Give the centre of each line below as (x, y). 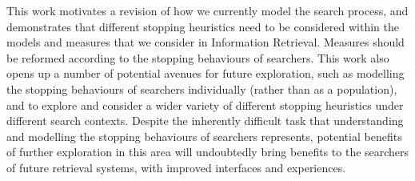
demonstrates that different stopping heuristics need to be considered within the (203, 26)
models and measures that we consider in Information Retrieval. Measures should (206, 42)
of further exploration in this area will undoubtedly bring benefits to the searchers (208, 152)
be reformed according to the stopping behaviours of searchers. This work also (198, 57)
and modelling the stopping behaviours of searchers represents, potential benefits (204, 136)
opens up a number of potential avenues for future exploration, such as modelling (206, 73)
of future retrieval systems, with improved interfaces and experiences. (176, 167)
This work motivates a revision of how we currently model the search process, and (207, 10)
